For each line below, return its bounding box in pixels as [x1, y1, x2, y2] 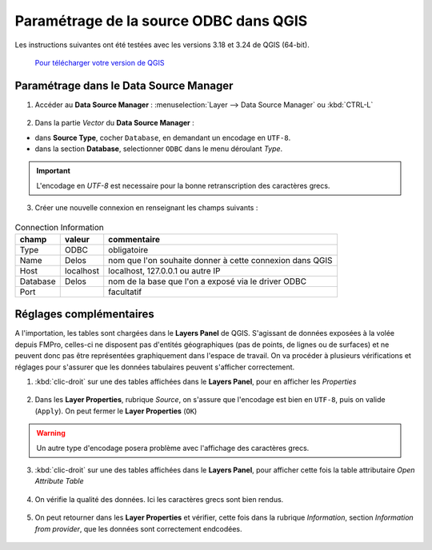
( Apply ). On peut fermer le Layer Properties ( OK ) [34, 406, 198, 416]
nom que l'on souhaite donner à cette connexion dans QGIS [108, 254, 333, 265]
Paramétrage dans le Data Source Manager [14, 78, 234, 92]
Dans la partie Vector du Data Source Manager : [34, 118, 195, 128]
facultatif [108, 286, 142, 297]
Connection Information [14, 221, 104, 233]
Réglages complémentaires [14, 308, 155, 321]
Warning [36, 428, 66, 438]
